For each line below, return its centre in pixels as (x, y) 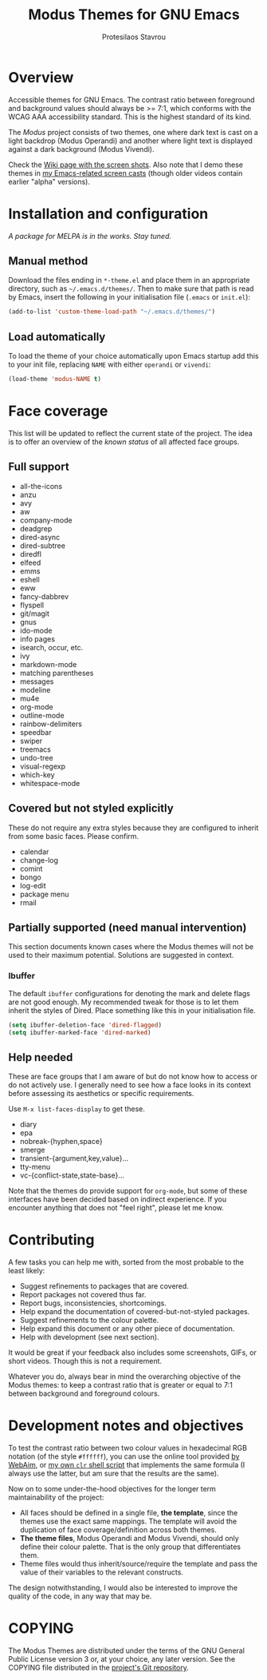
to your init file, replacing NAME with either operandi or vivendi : (110, 364)
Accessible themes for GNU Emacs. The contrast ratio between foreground (132, 99)
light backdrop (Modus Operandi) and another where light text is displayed (131, 141)
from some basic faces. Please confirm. (74, 836)
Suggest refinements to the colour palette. (89, 1321)
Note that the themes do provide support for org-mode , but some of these (128, 1191)
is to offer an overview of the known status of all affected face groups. (124, 442)
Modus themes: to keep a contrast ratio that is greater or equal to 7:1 (120, 1385)
